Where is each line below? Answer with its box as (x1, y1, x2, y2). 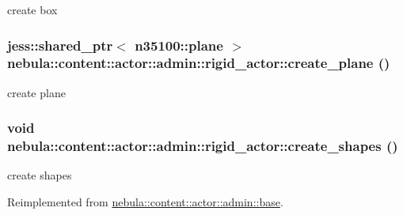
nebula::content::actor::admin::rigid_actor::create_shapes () (7, 136, 398, 156)
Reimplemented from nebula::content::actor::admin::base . (7, 194, 283, 210)
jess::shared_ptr (7, 35, 113, 55)
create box (7, 2, 58, 17)
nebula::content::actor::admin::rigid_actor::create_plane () (7, 53, 390, 73)
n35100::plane (135, 35, 223, 55)
